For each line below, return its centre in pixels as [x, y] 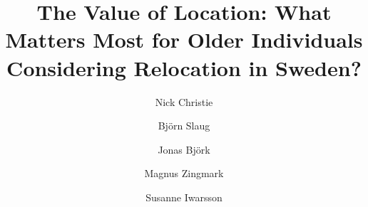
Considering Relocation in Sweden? [184, 67]
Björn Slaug [184, 126]
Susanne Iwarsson [184, 197]
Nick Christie [184, 101]
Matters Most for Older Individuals [184, 39]
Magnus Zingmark [184, 173]
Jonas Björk [184, 149]
